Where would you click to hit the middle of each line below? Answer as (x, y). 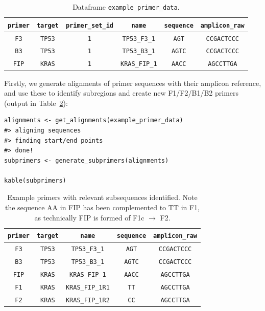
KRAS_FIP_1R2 (88, 300)
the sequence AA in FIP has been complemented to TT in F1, (102, 207)
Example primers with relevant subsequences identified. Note (102, 197)
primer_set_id (89, 25)
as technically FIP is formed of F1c (89, 217)
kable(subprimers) (35, 180)
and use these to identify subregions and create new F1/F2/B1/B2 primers (122, 93)
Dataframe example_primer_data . (126, 7)
